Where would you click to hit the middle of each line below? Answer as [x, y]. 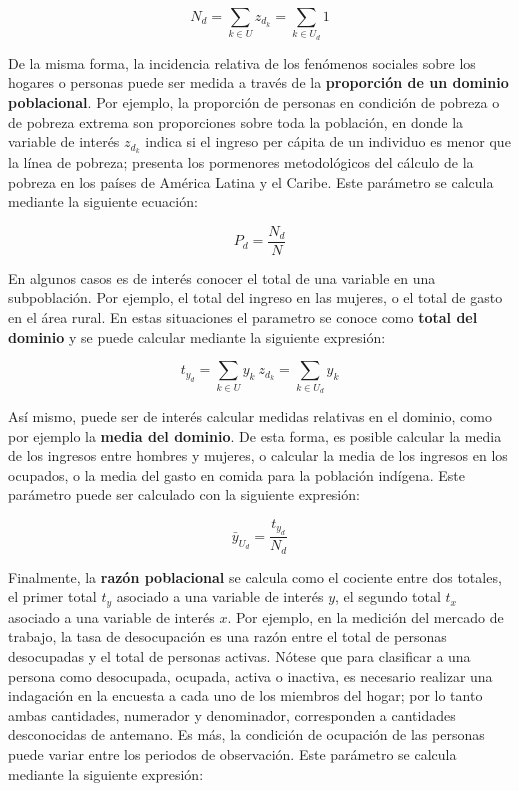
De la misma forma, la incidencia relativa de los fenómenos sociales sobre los [242, 62]
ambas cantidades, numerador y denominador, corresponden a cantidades [232, 714]
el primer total [52, 596]
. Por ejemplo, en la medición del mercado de [365, 616]
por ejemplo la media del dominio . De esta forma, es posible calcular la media [255, 435]
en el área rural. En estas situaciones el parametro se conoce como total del [243, 317]
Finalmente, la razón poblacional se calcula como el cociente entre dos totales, [255, 576]
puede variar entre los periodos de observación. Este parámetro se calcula [232, 753]
